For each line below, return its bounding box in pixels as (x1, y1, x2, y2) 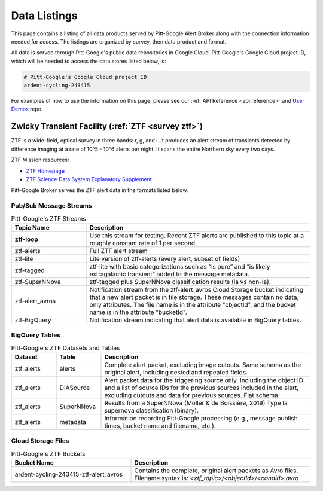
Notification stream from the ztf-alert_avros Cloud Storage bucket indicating (89, 285, 304, 294)
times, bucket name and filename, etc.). (104, 422, 216, 430)
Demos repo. (11, 105, 43, 113)
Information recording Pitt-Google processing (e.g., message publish (104, 414, 298, 422)
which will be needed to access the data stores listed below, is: (11, 57, 167, 65)
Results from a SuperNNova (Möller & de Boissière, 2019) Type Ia (104, 398, 288, 407)
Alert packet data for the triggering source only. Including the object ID (104, 376, 304, 384)
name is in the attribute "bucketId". (89, 308, 188, 316)
